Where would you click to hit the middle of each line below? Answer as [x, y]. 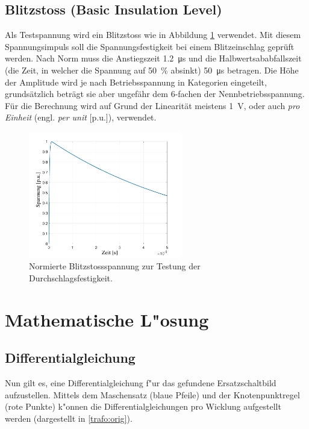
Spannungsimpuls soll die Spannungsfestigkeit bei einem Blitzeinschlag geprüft [150, 46]
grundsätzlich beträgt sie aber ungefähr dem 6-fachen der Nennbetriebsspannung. [155, 94]
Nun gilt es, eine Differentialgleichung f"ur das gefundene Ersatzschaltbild [141, 382]
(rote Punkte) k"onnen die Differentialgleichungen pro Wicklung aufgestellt [143, 406]
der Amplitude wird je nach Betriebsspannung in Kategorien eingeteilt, [136, 82]
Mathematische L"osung [107, 319]
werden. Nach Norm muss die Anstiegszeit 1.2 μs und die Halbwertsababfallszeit [153, 58]
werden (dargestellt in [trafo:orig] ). [69, 418]
